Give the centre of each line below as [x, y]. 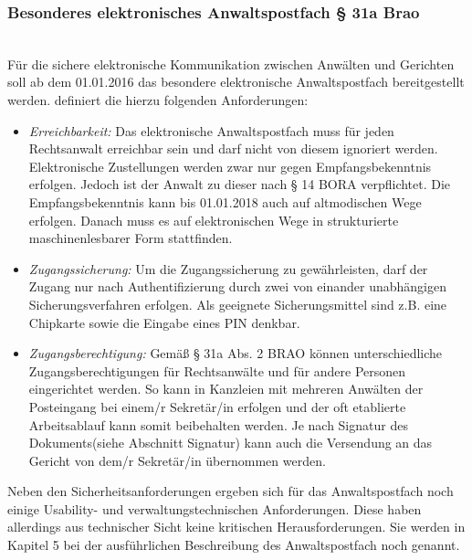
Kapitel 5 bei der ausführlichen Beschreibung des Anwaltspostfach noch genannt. [234, 545]
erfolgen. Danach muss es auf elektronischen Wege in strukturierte [214, 220]
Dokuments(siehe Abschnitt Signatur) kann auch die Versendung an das [231, 443]
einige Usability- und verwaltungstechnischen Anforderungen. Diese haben [215, 508]
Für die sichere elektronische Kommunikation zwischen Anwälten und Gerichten [231, 63]
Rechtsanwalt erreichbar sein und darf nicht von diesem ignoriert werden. [233, 148]
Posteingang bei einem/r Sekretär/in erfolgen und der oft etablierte [217, 406]
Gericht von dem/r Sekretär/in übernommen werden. [177, 460]
